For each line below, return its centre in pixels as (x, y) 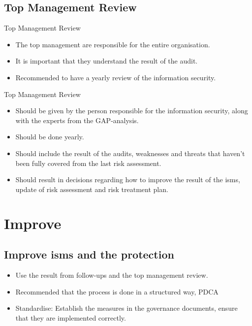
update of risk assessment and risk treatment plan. (92, 189)
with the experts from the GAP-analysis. (77, 120)
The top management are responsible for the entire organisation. (113, 44)
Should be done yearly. (50, 137)
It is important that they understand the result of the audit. (107, 61)
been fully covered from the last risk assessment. (88, 163)
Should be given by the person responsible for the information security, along (132, 111)
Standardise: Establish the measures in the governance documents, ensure (126, 308)
